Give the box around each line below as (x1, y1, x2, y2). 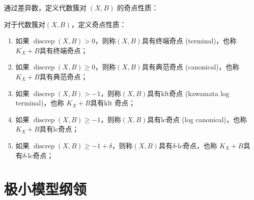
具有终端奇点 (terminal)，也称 (141, 35, 237, 46)
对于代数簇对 (4, 19, 45, 29)
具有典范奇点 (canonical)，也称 (141, 62, 239, 72)
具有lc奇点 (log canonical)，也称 (147, 114, 247, 124)
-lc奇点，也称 (175, 140, 217, 150)
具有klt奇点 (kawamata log (147, 88, 229, 98)
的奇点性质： (117, 2, 159, 12)
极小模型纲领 (4, 179, 87, 199)
